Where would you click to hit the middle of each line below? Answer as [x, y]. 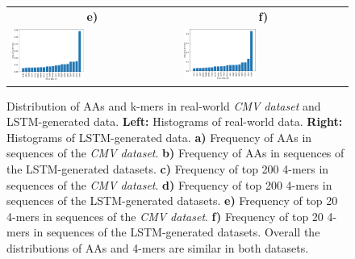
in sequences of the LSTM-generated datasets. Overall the [177, 232]
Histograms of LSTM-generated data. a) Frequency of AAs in [159, 137]
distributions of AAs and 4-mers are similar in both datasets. [158, 248]
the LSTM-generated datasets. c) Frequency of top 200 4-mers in [168, 169]
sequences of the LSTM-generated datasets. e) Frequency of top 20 [172, 201]
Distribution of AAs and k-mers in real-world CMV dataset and [164, 105]
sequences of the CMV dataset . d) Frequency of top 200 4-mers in [169, 184]
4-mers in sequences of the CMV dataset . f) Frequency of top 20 [165, 216]
